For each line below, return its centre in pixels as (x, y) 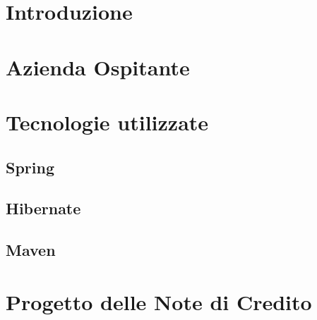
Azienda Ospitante (98, 67)
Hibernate (43, 208)
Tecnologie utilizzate (107, 122)
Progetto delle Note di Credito (159, 301)
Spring (30, 167)
